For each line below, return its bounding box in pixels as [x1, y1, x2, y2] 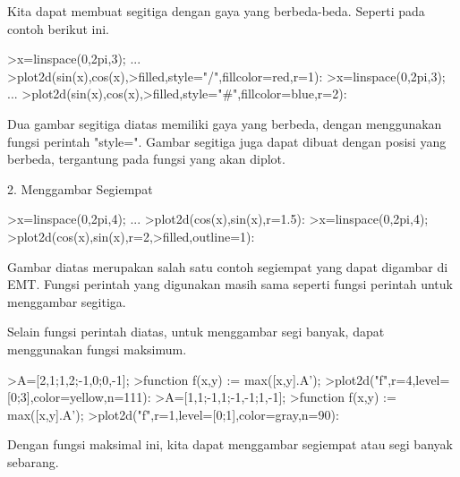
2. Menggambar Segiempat [7, 179, 153, 198]
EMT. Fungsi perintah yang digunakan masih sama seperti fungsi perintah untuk [7, 275, 453, 294]
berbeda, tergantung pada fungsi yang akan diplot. [7, 149, 285, 168]
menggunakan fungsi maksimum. [7, 339, 187, 358]
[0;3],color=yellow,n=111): [7, 388, 151, 406]
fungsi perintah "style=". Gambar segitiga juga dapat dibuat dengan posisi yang [7, 132, 447, 150]
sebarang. [7, 452, 59, 471]
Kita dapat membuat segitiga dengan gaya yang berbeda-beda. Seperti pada [7, 2, 425, 20]
